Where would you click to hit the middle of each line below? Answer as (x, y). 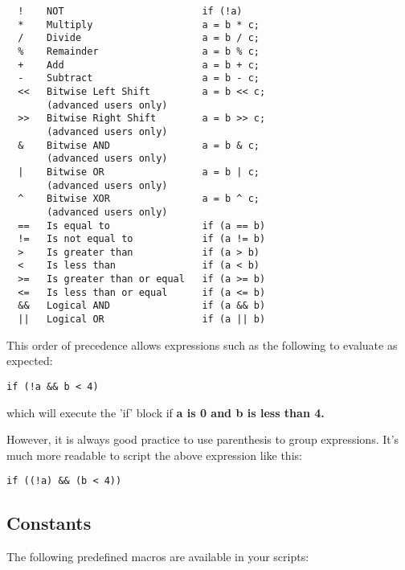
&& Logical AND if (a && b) (142, 306)
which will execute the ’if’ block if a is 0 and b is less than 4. (166, 412)
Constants (49, 523)
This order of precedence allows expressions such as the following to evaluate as (202, 344)
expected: (30, 361)
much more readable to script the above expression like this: (154, 455)
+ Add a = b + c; (139, 65)
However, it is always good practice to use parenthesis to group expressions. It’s (203, 439)
